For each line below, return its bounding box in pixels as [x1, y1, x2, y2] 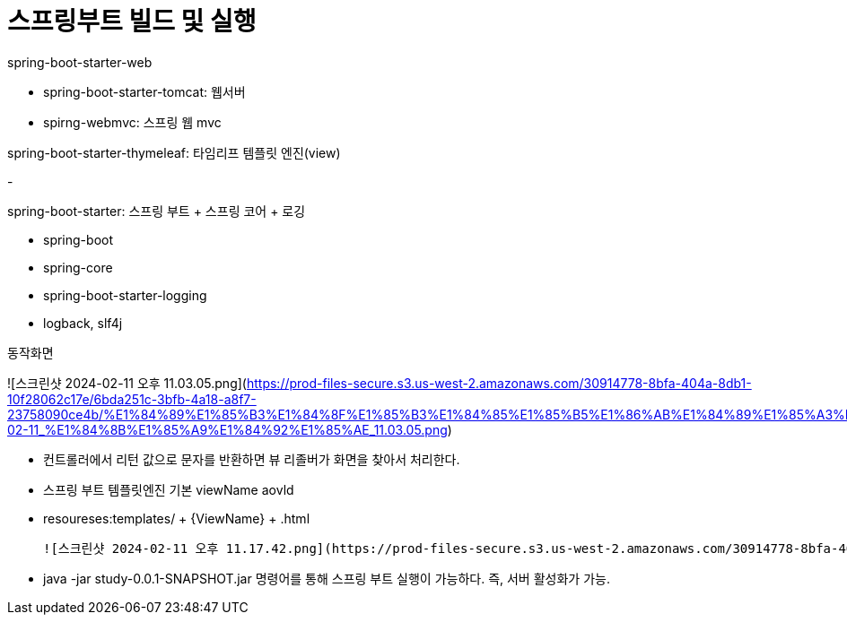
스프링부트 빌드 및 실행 [7, 6, 257, 37]
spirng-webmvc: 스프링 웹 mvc [43, 114, 222, 130]
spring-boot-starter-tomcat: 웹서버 [43, 83, 246, 99]
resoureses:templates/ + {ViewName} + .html [43, 510, 310, 526]
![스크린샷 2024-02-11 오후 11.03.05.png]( [7, 375, 247, 391]
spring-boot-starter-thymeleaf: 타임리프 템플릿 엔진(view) [7, 144, 341, 160]
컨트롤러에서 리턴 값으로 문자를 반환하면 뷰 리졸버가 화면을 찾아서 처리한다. [43, 451, 460, 467]
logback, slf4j [43, 315, 123, 331]
